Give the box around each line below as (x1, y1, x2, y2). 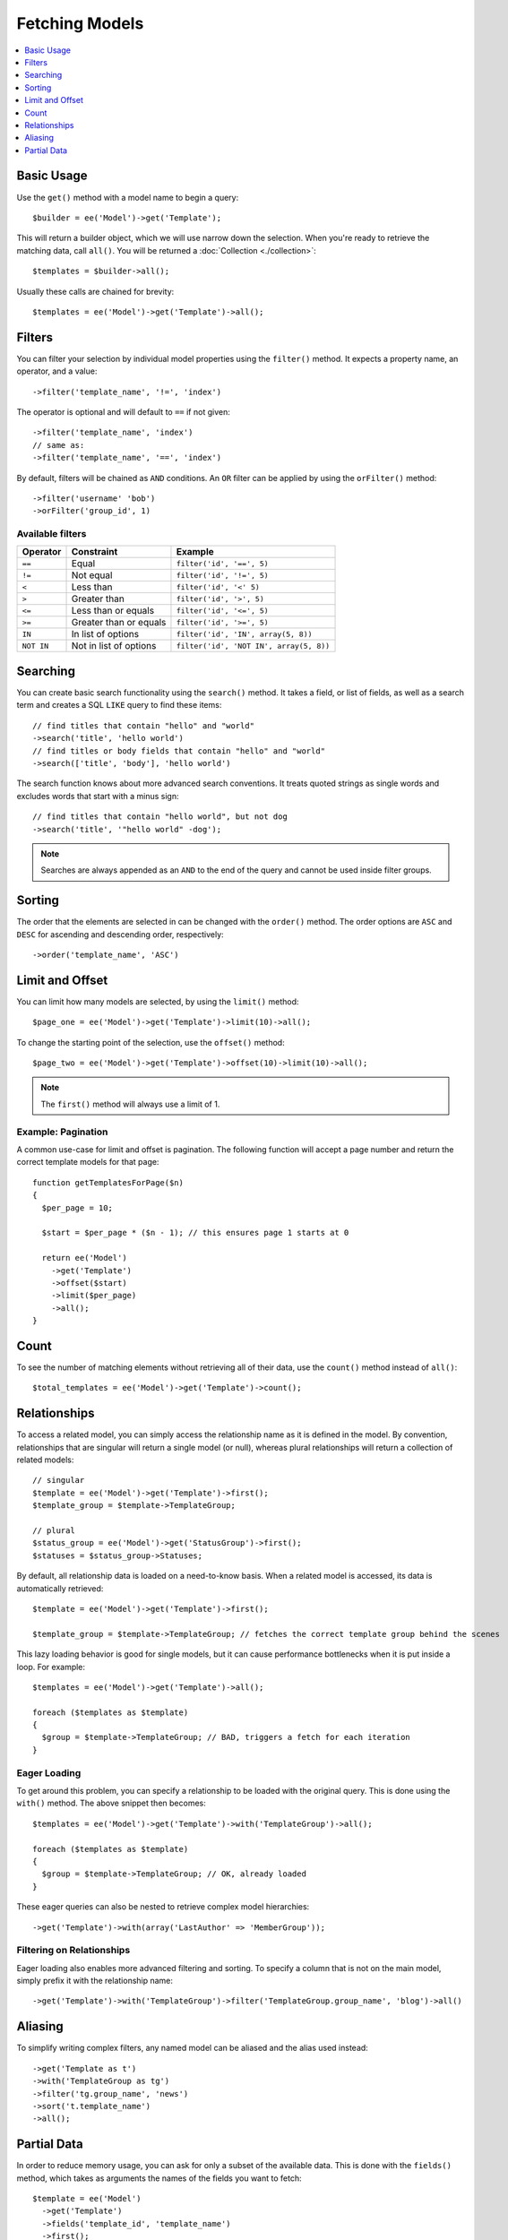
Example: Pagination (16, 1125, 108, 1138)
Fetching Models (16, 13, 144, 33)
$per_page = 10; (41, 1202, 114, 1213)
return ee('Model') (41, 1253, 127, 1263)
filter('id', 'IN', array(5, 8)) (176, 629, 313, 639)
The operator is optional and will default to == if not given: (16, 407, 230, 417)
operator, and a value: (16, 366, 98, 376)
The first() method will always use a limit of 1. (40, 1098, 220, 1109)
